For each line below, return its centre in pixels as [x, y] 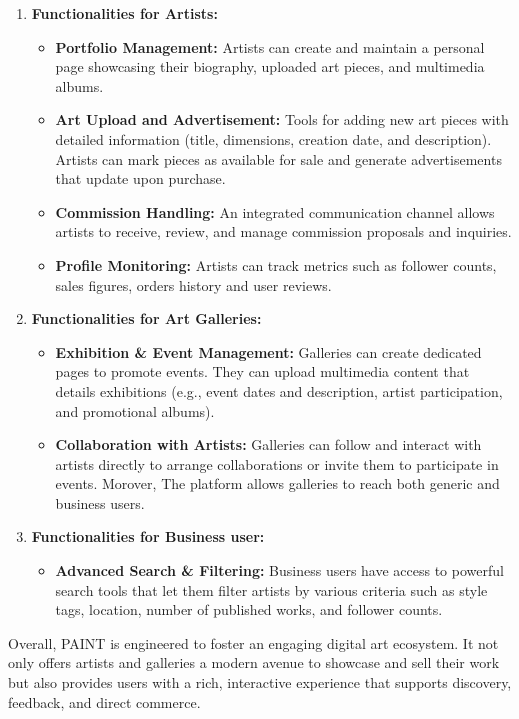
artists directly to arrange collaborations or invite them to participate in [277, 463]
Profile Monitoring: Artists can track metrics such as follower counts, [276, 264]
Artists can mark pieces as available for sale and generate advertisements [278, 158]
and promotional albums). [135, 410]
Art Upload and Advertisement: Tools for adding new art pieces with [282, 119]
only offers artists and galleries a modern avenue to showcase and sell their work [254, 662]
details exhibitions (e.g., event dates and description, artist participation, [279, 390]
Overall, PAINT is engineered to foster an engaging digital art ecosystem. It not [253, 642]
